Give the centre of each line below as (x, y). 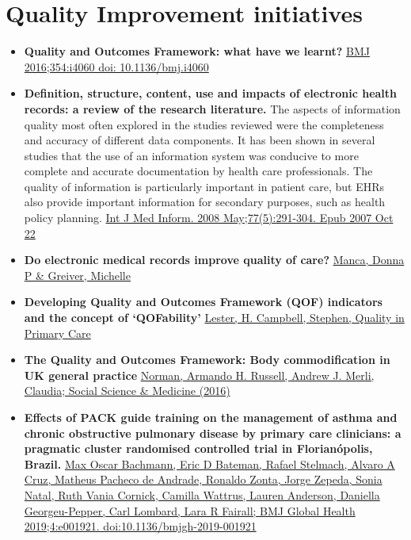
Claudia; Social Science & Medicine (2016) (127, 391)
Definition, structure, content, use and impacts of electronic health (211, 93)
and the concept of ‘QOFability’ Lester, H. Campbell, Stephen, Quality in (214, 318)
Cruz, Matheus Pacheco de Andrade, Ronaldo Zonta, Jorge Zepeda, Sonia (203, 479)
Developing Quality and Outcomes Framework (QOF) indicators (203, 302)
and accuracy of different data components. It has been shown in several (200, 140)
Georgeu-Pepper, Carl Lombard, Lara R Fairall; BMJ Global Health (190, 510)
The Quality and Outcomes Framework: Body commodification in (207, 360)
